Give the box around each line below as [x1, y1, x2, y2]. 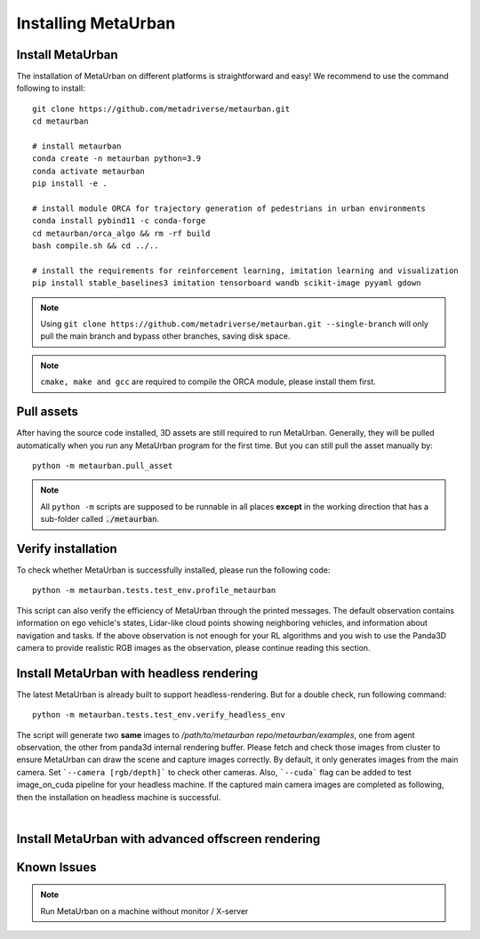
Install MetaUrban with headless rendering [16, 665, 259, 680]
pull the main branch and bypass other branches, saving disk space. [40, 331, 291, 341]
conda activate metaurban [32, 165, 146, 176]
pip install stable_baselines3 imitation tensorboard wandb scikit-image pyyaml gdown [32, 278, 421, 288]
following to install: [16, 83, 85, 93]
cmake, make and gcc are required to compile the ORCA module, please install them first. [40, 376, 377, 387]
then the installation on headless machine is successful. [16, 791, 221, 802]
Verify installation [16, 541, 117, 556]
